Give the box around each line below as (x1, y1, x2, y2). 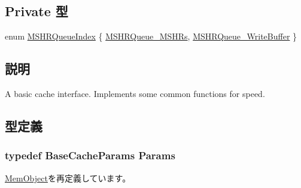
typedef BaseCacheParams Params (5, 148, 175, 163)
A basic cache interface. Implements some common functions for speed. (5, 87, 265, 99)
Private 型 (5, 2, 68, 20)
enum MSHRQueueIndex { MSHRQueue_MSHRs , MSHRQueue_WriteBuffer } (5, 30, 297, 43)
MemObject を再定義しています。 (5, 171, 131, 184)
